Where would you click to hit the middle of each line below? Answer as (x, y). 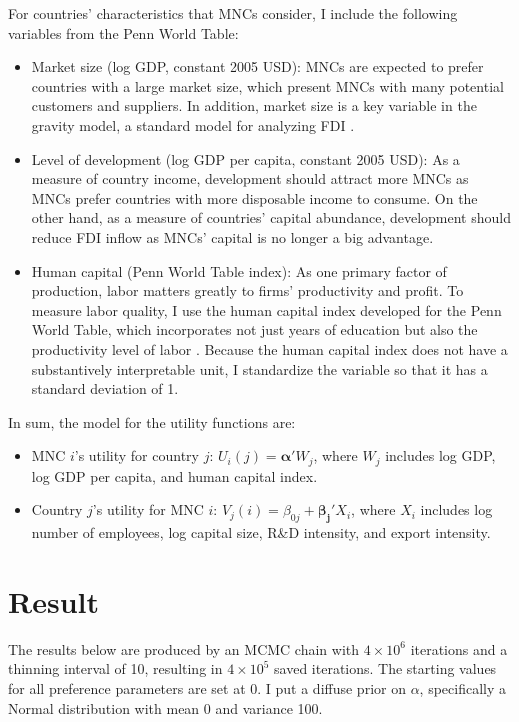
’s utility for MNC (148, 509)
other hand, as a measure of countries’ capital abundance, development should (271, 217)
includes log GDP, (440, 455)
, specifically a (463, 688)
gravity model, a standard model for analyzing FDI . (193, 124)
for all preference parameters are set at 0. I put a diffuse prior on (207, 688)
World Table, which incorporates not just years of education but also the (254, 329)
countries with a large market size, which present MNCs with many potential (267, 85)
